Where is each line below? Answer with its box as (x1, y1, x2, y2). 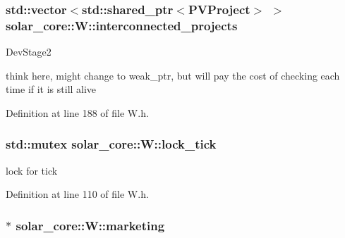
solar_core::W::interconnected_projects (6, 16, 238, 34)
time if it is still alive (6, 82, 97, 96)
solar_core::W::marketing (16, 216, 165, 234)
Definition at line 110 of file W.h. (6, 187, 149, 201)
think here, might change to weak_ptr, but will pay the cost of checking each (6, 68, 340, 82)
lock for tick (6, 163, 58, 177)
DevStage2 (6, 44, 52, 59)
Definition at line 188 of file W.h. (6, 105, 149, 120)
